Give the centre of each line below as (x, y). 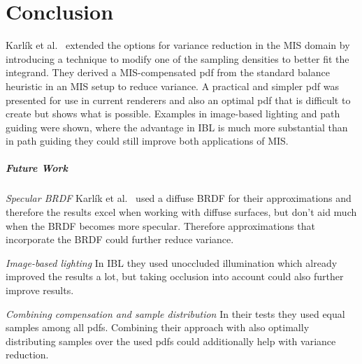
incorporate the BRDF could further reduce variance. (120, 239)
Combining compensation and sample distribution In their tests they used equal (175, 313)
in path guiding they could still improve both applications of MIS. (147, 141)
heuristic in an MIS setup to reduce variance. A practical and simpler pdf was (172, 86)
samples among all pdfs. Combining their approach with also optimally (158, 327)
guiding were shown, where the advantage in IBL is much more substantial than (177, 127)
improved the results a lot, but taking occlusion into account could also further (175, 276)
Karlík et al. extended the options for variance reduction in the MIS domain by (178, 45)
